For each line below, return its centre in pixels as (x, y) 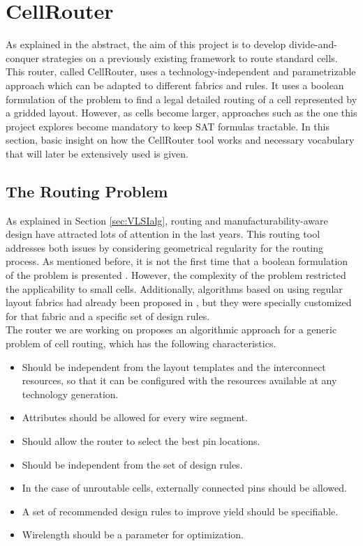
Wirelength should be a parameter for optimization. (133, 534)
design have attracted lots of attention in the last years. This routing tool (163, 234)
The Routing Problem (87, 191)
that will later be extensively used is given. (97, 153)
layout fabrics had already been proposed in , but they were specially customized (179, 302)
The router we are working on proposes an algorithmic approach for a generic (171, 329)
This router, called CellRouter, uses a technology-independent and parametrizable (181, 71)
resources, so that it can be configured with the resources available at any (179, 380)
